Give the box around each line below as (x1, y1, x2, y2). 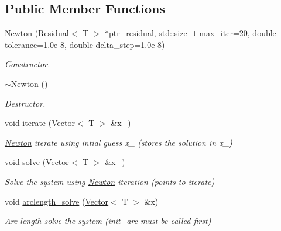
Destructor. (5, 97, 46, 109)
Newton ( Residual (5, 27, 69, 39)
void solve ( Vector (5, 156, 69, 168)
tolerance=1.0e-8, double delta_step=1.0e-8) (5, 38, 165, 50)
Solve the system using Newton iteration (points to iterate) (5, 175, 215, 187)
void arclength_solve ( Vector (5, 195, 109, 207)
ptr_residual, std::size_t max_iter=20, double (108, 27, 276, 39)
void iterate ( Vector (5, 117, 75, 129)
